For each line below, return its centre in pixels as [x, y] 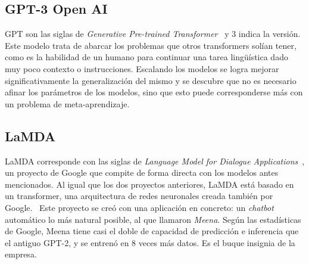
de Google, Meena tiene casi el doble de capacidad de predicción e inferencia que [152, 231]
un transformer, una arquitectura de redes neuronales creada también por [139, 196]
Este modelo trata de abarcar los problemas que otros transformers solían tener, [151, 45]
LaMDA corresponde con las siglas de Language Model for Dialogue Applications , [155, 161]
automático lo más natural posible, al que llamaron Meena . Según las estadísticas [153, 219]
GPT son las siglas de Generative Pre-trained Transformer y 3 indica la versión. [153, 34]
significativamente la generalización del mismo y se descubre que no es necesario [151, 80]
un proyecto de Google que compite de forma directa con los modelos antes [142, 173]
